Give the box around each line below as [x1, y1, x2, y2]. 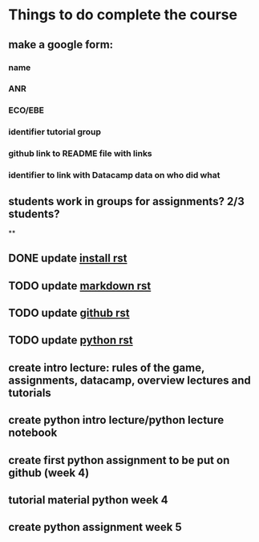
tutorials [8, 386, 52, 400]
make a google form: [8, 38, 114, 51]
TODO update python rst [8, 334, 134, 347]
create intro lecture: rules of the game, [8, 360, 205, 375]
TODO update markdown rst [8, 279, 152, 293]
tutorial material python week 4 [8, 493, 168, 507]
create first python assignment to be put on [8, 453, 230, 467]
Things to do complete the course [8, 6, 238, 24]
